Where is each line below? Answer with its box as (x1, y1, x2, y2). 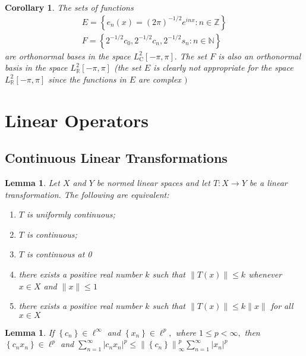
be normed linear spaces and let (96, 177, 210, 189)
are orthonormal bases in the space (5, 49, 131, 62)
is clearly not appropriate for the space (153, 61, 294, 74)
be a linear (249, 177, 288, 189)
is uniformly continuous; (26, 208, 115, 220)
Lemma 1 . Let (5, 177, 60, 189)
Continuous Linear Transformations (5, 149, 228, 167)
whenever (248, 267, 282, 280)
